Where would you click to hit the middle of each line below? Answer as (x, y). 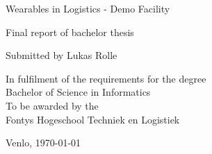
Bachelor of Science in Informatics (78, 92)
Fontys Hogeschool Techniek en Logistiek (93, 119)
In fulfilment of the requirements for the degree (106, 78)
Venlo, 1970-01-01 (43, 143)
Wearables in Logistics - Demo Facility (88, 8)
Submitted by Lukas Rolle (62, 55)
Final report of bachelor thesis (70, 32)
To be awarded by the (52, 105)
